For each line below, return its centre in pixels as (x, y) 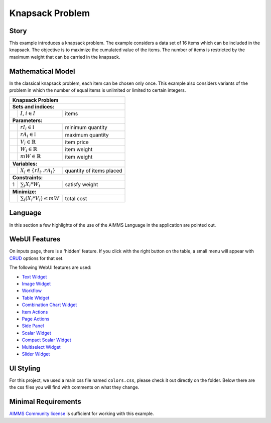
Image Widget (36, 284)
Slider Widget (36, 354)
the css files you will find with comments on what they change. (74, 387)
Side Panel (33, 326)
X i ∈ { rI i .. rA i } (38, 171)
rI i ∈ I (27, 127)
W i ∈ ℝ (29, 150)
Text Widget (34, 276)
